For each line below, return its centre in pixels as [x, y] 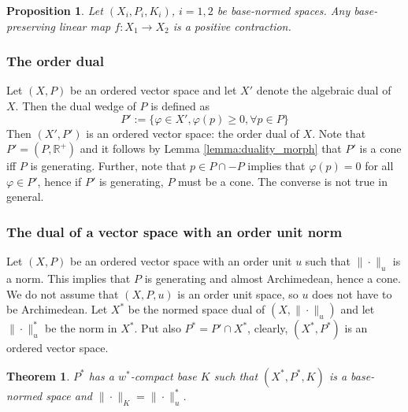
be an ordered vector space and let [154, 90]
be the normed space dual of [197, 309]
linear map [85, 26]
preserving [31, 26]
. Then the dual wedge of [76, 106]
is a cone [380, 148]
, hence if [59, 181]
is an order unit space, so [238, 293]
